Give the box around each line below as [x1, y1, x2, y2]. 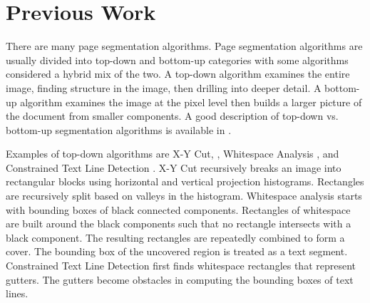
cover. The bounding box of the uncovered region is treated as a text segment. [6, 244, 348, 259]
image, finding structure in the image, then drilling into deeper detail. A [6, 80, 322, 95]
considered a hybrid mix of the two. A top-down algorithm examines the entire [6, 66, 350, 81]
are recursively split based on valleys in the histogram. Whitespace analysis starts [6, 188, 362, 203]
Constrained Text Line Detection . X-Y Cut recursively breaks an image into [6, 160, 341, 175]
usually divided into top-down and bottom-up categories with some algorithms [6, 52, 349, 67]
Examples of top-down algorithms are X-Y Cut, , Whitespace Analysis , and [6, 146, 339, 161]
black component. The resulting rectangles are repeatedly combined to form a [6, 230, 345, 245]
